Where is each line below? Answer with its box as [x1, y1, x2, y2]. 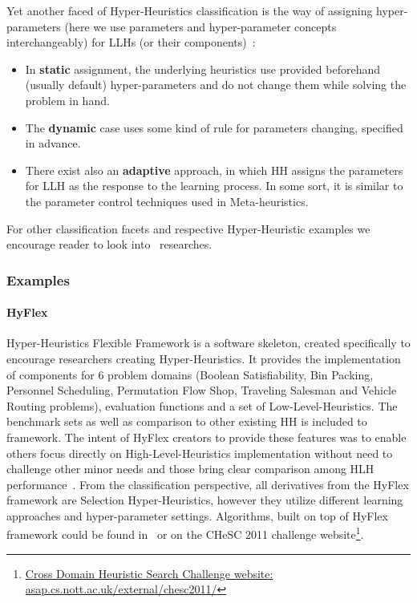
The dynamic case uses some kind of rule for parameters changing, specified [25, 119, 403, 136]
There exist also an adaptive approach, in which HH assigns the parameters [25, 161, 403, 178]
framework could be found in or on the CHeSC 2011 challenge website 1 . [6, 524, 364, 543]
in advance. [25, 135, 81, 152]
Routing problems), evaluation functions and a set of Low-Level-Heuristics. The [6, 397, 398, 414]
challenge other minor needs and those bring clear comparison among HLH [6, 460, 374, 477]
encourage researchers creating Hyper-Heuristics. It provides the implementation [6, 350, 401, 366]
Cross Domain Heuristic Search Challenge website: [25, 565, 273, 581]
